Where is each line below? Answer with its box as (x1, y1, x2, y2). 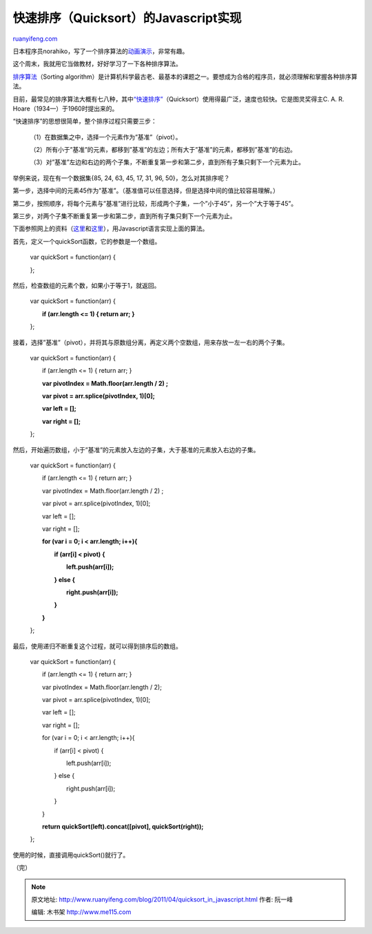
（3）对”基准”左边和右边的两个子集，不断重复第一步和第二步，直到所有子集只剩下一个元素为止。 (30, 158, 304, 166)
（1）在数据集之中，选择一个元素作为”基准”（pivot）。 (30, 133, 182, 141)
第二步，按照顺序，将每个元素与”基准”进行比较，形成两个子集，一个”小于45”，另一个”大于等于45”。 (12, 199, 298, 207)
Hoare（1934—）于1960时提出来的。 (12, 104, 118, 113)
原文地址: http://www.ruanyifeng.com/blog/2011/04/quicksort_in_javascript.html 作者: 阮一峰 (31, 895, 293, 904)
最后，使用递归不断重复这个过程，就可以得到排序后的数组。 (12, 642, 182, 650)
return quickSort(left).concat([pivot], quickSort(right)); (42, 822, 204, 830)
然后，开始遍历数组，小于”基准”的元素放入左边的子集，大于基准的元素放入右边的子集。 (12, 445, 260, 454)
